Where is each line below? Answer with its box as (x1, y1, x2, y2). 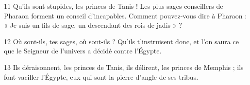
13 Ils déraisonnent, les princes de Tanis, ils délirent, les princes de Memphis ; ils (4, 62, 244, 72)
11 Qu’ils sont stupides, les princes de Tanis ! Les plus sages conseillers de (4, 1, 223, 11)
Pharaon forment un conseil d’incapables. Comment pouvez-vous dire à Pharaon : (4, 10, 247, 20)
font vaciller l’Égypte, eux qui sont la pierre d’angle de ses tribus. (4, 71, 199, 82)
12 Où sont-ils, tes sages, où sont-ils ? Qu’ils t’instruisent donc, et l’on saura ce (4, 36, 239, 46)
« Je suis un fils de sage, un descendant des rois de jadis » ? (4, 20, 182, 30)
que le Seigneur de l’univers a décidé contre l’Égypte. (4, 46, 162, 56)
